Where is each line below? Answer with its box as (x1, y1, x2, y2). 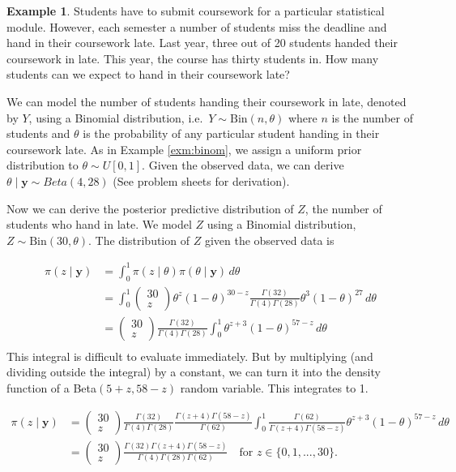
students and (6, 125, 70, 142)
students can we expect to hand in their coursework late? (6, 66, 290, 83)
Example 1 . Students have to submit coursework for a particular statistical (6, 2, 385, 19)
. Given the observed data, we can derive (142, 157, 344, 174)
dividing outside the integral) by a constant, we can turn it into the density (6, 363, 381, 380)
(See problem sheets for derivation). (113, 172, 290, 189)
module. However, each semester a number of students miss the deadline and (6, 18, 387, 35)
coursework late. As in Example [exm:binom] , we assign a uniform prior (6, 140, 362, 157)
